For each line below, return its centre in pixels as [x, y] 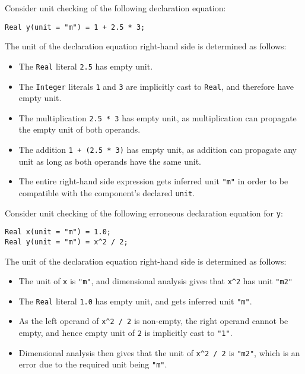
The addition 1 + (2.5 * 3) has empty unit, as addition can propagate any [158, 149]
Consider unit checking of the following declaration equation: [115, 8]
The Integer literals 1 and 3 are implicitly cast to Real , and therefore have [156, 86]
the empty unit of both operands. [80, 129]
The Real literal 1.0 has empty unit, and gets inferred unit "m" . [135, 301]
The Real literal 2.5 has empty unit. [86, 66]
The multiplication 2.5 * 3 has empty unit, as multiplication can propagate [158, 117]
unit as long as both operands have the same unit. [110, 161]
